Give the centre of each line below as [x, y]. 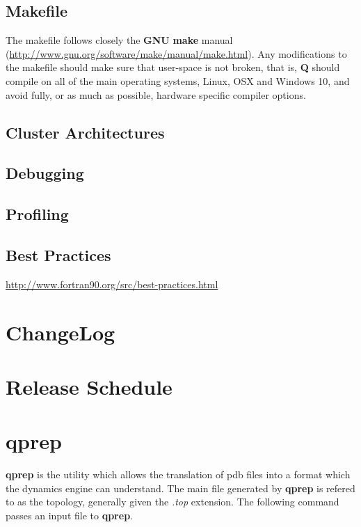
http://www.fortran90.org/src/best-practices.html [112, 284]
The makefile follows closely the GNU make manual [119, 40]
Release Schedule [89, 386]
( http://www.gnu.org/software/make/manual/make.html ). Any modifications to [176, 53]
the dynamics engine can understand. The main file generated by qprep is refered [180, 488]
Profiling [37, 214]
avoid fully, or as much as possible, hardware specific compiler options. [156, 94]
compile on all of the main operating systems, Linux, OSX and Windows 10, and [178, 80]
